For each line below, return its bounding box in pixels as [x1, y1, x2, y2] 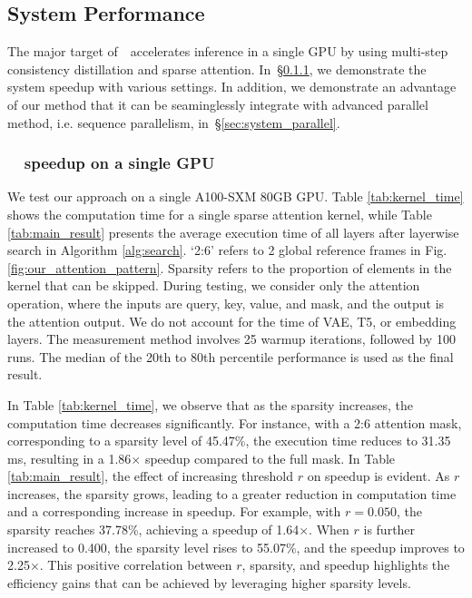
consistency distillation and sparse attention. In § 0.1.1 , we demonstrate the [7, 59, 427, 78]
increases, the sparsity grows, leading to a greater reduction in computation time [7, 484, 457, 503]
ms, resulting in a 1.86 [7, 448, 132, 467]
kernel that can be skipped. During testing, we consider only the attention [7, 276, 420, 295]
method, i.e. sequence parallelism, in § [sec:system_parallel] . [7, 113, 340, 132]
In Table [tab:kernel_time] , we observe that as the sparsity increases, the [7, 395, 414, 414]
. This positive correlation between [39, 555, 232, 574]
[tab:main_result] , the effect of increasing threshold [7, 466, 293, 485]
